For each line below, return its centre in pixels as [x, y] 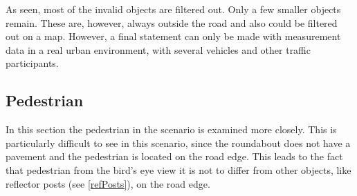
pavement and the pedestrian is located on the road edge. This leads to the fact [174, 156]
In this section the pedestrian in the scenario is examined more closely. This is [171, 129]
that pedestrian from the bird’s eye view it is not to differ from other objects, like [178, 169]
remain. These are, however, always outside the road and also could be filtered [172, 22]
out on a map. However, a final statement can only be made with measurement [173, 36]
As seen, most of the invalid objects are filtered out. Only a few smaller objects [173, 9]
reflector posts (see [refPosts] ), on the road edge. [108, 183]
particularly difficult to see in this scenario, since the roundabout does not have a [178, 143]
